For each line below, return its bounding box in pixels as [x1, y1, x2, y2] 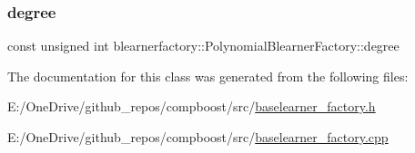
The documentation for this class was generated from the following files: [7, 66, 409, 85]
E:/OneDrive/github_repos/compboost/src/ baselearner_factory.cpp [7, 128, 389, 146]
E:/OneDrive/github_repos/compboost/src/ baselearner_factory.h [7, 97, 376, 116]
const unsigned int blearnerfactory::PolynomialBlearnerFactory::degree [7, 36, 400, 55]
